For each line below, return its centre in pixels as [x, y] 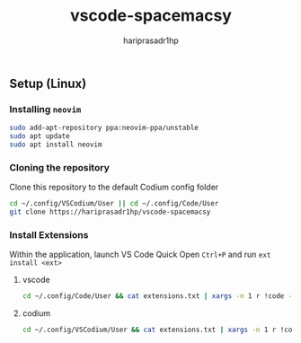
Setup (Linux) [48, 83]
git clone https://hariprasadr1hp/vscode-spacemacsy [110, 212]
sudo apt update [40, 136]
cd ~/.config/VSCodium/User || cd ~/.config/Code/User [114, 204]
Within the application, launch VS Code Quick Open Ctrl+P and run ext [140, 255]
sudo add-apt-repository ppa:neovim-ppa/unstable [104, 128]
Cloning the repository [59, 167]
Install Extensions [49, 234]
